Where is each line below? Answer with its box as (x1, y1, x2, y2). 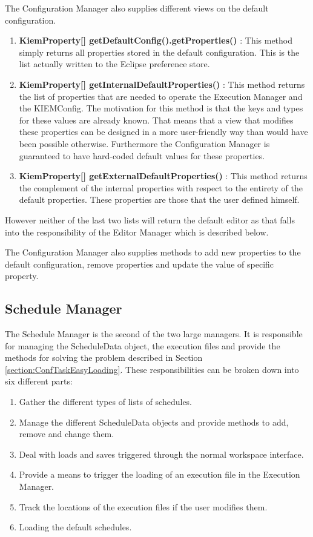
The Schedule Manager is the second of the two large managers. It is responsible (5, 328, 303, 340)
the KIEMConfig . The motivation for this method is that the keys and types (19, 102, 303, 114)
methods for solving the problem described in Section (5, 351, 203, 364)
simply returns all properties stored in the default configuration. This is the (19, 45, 300, 58)
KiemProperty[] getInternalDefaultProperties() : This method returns (19, 77, 305, 90)
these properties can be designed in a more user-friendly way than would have (19, 125, 308, 138)
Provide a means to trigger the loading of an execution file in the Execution (19, 468, 300, 481)
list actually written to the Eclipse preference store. (19, 58, 210, 70)
